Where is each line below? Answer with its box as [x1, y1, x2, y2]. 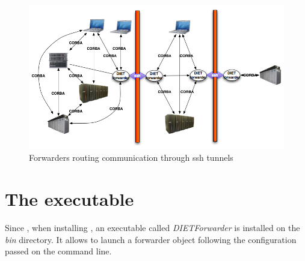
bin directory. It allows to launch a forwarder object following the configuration [5, 233, 297, 245]
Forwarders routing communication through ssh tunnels [29, 151, 233, 164]
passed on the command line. [5, 245, 112, 257]
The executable [5, 187, 134, 211]
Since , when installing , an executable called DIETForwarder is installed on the [5, 221, 300, 233]
